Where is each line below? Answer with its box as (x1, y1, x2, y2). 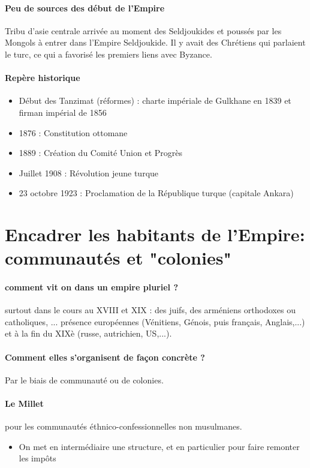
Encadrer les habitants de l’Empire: (5, 222, 305, 247)
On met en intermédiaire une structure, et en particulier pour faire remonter (19, 440, 300, 452)
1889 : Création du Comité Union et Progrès (19, 146, 183, 159)
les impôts (19, 452, 56, 464)
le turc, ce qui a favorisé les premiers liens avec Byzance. (5, 47, 212, 60)
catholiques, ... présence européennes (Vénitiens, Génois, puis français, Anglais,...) (5, 315, 305, 328)
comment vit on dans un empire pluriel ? (5, 281, 179, 293)
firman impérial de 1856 (19, 106, 107, 118)
